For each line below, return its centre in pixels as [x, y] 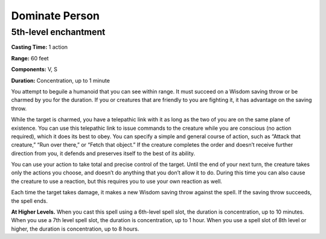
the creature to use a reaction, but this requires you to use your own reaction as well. [117, 181]
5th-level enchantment [58, 32]
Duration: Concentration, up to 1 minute [60, 80]
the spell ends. [30, 201]
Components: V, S [34, 69]
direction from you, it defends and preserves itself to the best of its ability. [103, 153]
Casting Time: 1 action [40, 47]
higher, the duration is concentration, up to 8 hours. [75, 229]
